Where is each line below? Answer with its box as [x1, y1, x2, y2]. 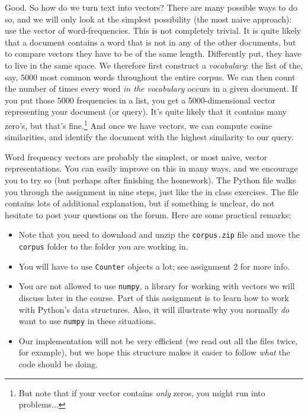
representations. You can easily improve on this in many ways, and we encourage [5, 162, 298, 174]
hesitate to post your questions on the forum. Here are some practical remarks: [5, 208, 291, 221]
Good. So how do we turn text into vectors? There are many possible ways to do [5, 1, 298, 13]
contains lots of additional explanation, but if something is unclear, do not [5, 197, 275, 209]
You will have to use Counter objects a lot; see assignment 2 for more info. [18, 260, 290, 272]
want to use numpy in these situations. [18, 315, 156, 327]
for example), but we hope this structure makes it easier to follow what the [18, 346, 290, 358]
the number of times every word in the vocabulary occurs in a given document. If [5, 82, 297, 95]
